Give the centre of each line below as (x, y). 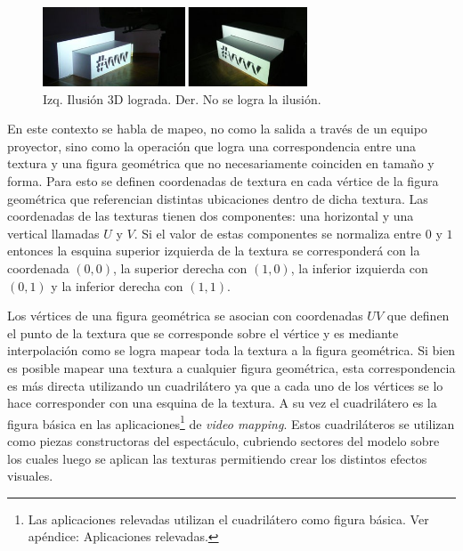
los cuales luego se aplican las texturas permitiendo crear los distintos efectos (217, 458)
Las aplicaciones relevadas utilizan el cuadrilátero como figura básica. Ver (228, 519)
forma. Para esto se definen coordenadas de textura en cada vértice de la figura (223, 181)
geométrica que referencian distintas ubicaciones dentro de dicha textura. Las (218, 198)
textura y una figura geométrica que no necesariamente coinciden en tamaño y (221, 163)
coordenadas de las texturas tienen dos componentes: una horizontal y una (211, 216)
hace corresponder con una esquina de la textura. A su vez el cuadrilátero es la (222, 403)
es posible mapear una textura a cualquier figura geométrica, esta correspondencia (231, 367)
